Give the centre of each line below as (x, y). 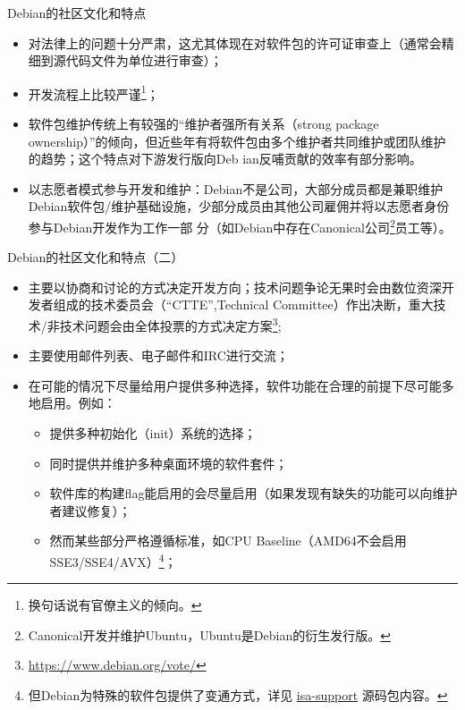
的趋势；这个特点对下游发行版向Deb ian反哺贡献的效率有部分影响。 (225, 159)
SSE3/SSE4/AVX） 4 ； (113, 560)
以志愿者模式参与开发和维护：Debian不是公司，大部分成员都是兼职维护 (236, 188)
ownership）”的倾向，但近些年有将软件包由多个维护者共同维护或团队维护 (237, 141)
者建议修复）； (90, 510)
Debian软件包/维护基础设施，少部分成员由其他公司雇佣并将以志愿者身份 (239, 206)
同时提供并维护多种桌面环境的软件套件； (169, 463)
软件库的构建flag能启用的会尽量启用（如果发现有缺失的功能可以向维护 (254, 493)
